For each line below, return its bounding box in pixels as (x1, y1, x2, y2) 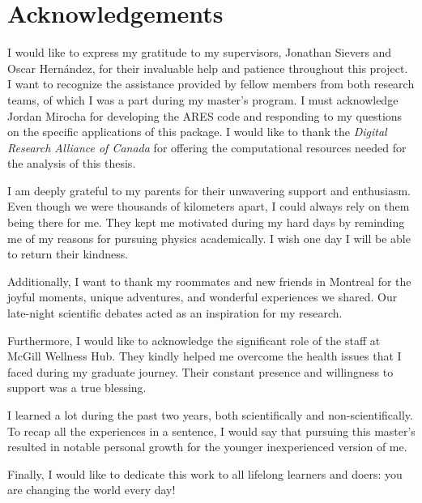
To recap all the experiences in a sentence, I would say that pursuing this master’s (7, 422, 416, 439)
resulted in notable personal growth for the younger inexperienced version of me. (7, 438, 407, 455)
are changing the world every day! (7, 481, 176, 498)
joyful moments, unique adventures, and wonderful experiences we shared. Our (7, 288, 398, 305)
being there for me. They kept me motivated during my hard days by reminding (7, 214, 405, 231)
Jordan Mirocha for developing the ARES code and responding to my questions (7, 107, 403, 124)
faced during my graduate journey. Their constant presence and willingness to (7, 363, 394, 380)
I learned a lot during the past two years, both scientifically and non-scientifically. (7, 407, 413, 423)
